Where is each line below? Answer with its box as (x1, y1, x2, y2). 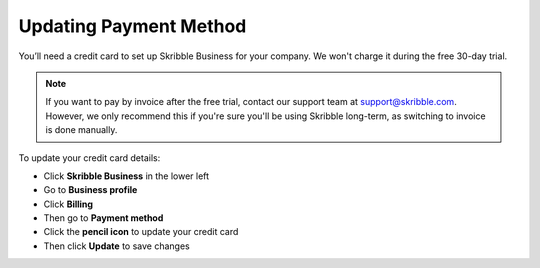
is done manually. (45, 124, 118, 136)
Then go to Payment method (43, 212, 164, 224)
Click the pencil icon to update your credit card (43, 226, 239, 238)
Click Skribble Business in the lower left (43, 170, 210, 182)
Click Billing (43, 198, 94, 210)
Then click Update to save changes (43, 240, 190, 252)
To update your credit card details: (18, 151, 161, 164)
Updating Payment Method (18, 15, 247, 37)
